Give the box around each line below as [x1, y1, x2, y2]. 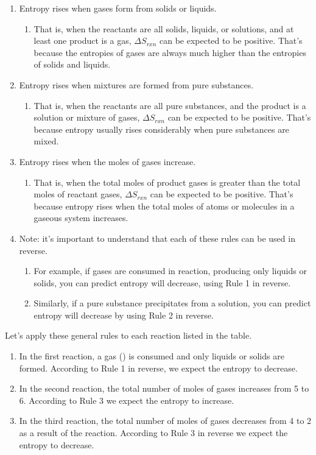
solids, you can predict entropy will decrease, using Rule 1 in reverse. [33, 276, 291, 289]
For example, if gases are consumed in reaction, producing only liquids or [33, 264, 307, 277]
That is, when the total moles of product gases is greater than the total [33, 175, 301, 188]
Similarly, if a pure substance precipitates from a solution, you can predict [33, 297, 311, 309]
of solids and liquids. [33, 58, 111, 71]
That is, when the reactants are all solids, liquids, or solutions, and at [33, 22, 294, 35]
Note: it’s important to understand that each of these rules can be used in [19, 231, 295, 244]
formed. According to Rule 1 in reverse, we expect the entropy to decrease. [19, 361, 298, 374]
